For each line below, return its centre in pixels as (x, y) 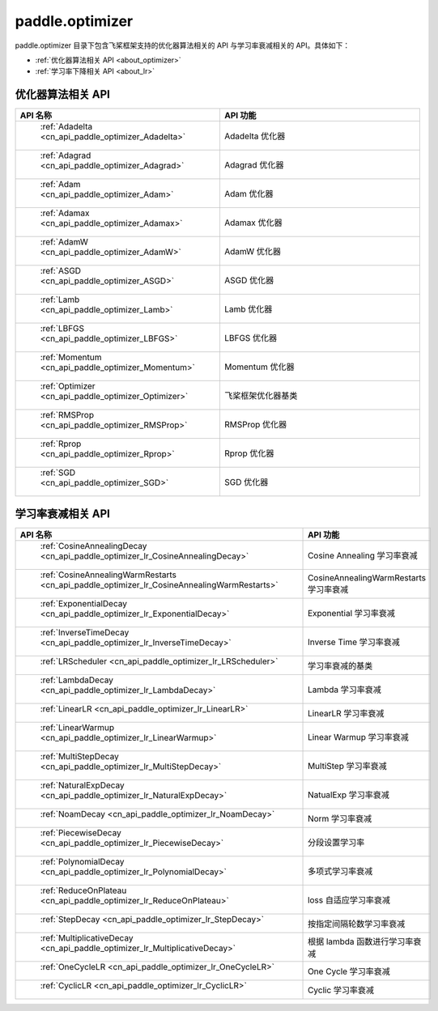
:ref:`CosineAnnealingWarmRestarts (108, 575)
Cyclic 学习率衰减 (341, 990)
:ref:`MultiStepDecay (79, 756)
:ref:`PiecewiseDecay (81, 832)
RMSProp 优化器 (255, 425)
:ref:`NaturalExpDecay (82, 785)
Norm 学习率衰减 (340, 818)
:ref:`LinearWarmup (77, 727)
